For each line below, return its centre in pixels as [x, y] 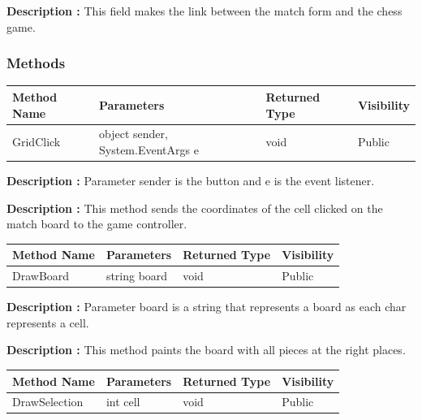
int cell [123, 402]
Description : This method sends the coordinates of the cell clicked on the [195, 208]
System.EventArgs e [149, 149]
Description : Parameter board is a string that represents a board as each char [207, 307]
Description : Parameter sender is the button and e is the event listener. [191, 181]
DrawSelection [48, 402]
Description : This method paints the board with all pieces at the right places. [206, 350]
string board [137, 276]
